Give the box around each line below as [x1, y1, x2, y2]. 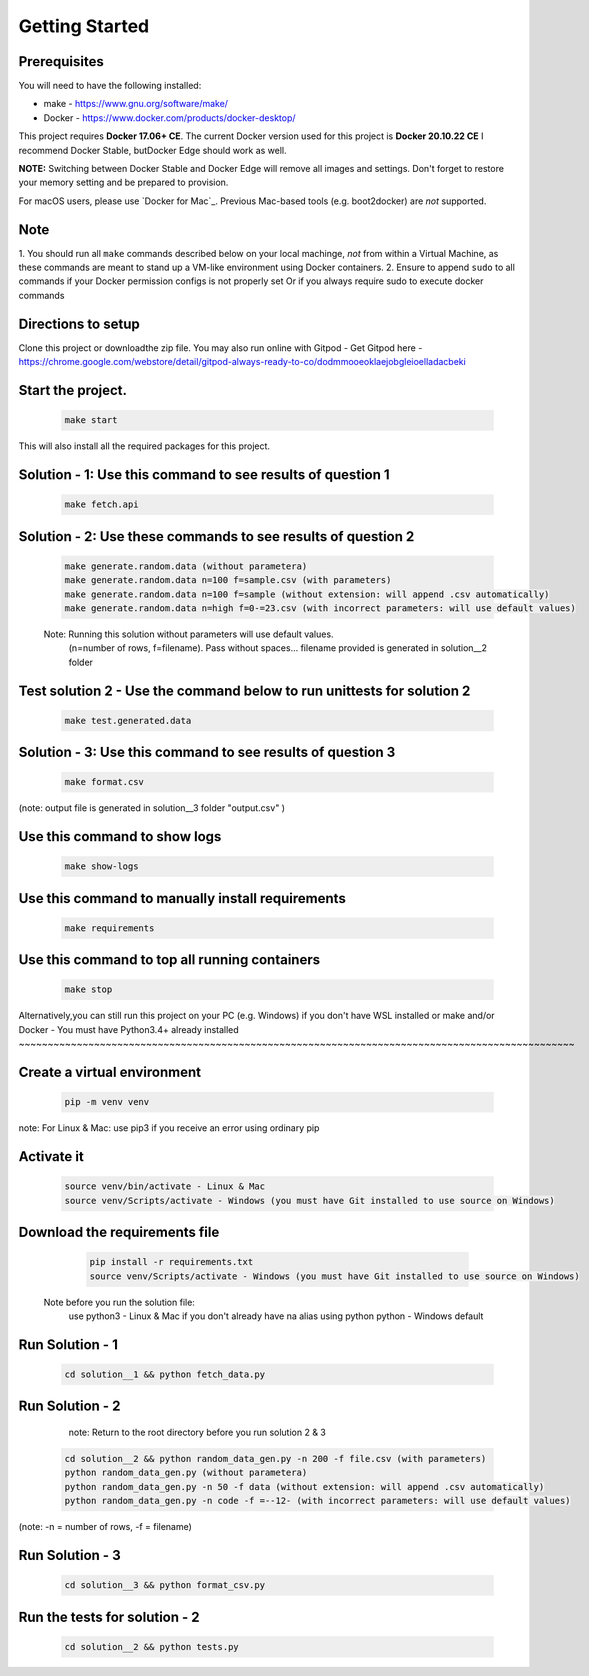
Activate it [18, 1148, 84, 1165]
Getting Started [18, 15, 150, 37]
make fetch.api [64, 499, 139, 510]
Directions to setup [18, 315, 140, 332]
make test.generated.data [64, 715, 192, 726]
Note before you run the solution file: [43, 1296, 195, 1308]
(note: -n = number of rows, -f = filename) [18, 1521, 192, 1533]
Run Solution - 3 [18, 1546, 121, 1564]
